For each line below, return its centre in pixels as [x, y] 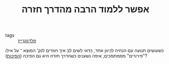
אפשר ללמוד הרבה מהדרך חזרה [86, 9]
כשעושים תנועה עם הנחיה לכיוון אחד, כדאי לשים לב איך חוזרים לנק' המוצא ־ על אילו [84, 51]
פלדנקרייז [27, 41]
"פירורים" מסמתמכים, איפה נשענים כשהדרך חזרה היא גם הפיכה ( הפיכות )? [76, 56]
